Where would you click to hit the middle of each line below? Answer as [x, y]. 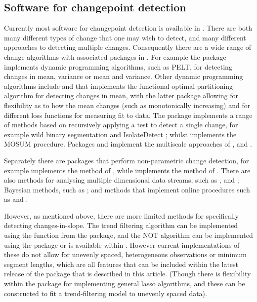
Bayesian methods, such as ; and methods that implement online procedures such [127, 189]
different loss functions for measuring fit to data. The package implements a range [128, 115]
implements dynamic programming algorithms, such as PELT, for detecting [118, 66]
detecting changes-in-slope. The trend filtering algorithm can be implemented [121, 225]
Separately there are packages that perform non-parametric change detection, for [127, 160]
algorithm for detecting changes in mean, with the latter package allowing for [121, 95]
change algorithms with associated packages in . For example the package [115, 57]
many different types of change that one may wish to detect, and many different [125, 37]
